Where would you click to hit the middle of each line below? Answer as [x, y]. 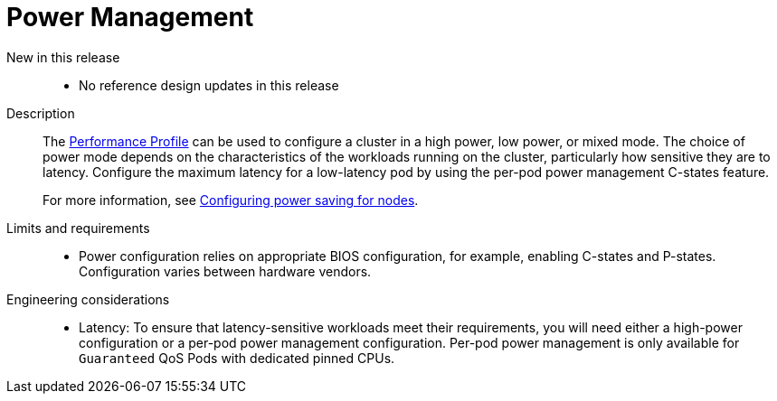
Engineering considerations [88, 299]
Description [41, 113]
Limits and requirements [78, 228]
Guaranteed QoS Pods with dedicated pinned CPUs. [237, 358]
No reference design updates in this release [209, 85]
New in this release [63, 57]
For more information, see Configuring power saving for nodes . [231, 200]
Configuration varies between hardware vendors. [225, 271]
